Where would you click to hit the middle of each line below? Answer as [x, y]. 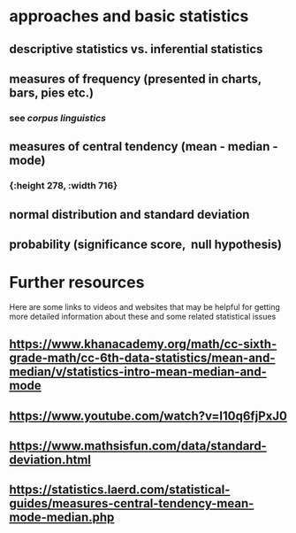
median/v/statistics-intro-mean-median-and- [138, 372]
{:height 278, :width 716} [63, 186]
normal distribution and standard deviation [129, 214]
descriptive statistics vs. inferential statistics [136, 49]
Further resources [77, 283]
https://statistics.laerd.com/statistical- [120, 490]
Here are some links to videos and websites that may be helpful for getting [145, 306]
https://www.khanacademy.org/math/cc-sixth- [143, 344]
